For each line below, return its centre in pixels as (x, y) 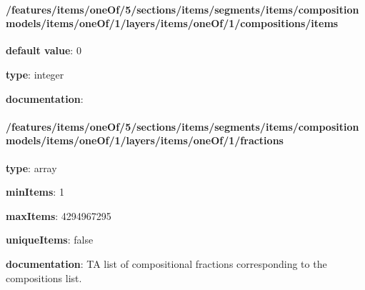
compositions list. (44, 277)
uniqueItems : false (50, 240)
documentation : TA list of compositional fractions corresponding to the (166, 263)
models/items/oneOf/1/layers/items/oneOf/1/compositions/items (172, 23)
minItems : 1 (35, 192)
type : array (31, 167)
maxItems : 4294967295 (59, 215)
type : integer (35, 74)
